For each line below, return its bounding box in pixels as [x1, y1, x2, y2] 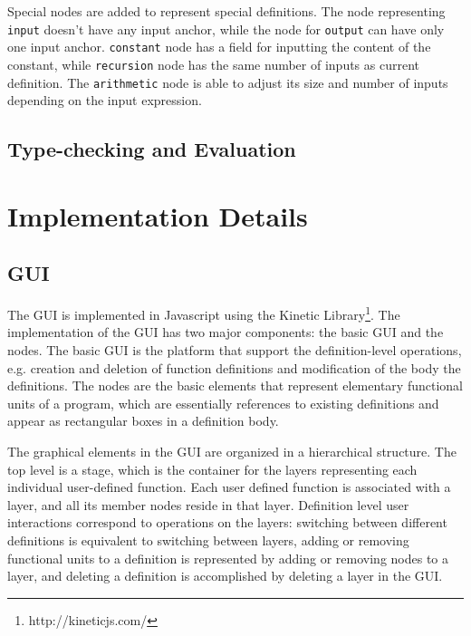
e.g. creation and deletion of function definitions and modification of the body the [7, 358, 461, 377]
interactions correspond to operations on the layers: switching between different [7, 513, 447, 532]
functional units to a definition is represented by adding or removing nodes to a [7, 548, 449, 567]
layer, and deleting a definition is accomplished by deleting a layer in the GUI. [7, 566, 443, 585]
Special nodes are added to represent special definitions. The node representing [7, 2, 446, 20]
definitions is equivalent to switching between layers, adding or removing [7, 530, 409, 549]
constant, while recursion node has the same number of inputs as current [7, 54, 419, 73]
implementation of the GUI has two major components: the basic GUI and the [7, 323, 444, 342]
